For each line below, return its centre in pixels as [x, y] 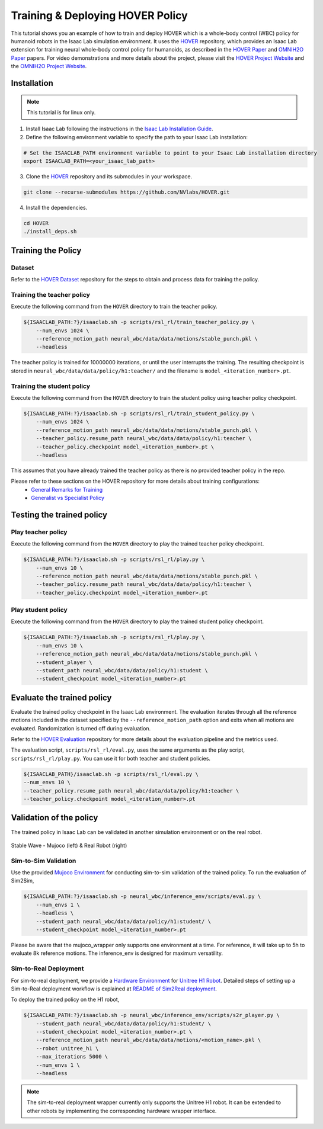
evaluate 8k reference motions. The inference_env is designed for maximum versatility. [117, 953]
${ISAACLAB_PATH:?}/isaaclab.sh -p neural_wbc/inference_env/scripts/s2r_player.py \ [151, 1015]
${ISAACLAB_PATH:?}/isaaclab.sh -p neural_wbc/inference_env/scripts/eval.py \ [142, 897]
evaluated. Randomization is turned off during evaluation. [81, 728]
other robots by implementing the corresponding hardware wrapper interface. [122, 1111]
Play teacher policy [39, 532]
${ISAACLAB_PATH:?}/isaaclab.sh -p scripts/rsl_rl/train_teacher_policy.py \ [139, 322]
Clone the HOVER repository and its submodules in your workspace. [109, 177]
